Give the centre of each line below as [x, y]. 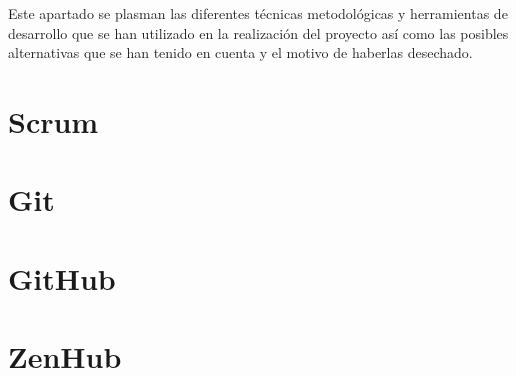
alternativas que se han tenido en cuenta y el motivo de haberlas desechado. [240, 52]
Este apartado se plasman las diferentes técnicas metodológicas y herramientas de [258, 13]
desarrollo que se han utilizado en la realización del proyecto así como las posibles [258, 32]
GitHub [62, 277]
